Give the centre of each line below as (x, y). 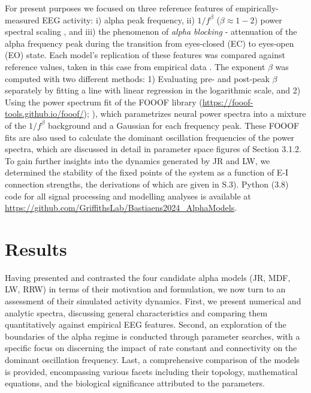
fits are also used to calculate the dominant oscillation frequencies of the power (150, 137)
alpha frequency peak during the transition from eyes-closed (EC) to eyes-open (150, 43)
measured (22, 19)
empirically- (257, 8)
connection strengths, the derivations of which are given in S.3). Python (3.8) (147, 184)
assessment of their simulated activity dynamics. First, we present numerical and (153, 301)
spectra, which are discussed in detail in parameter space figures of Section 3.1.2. (153, 149)
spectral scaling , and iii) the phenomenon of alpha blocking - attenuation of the (151, 31)
